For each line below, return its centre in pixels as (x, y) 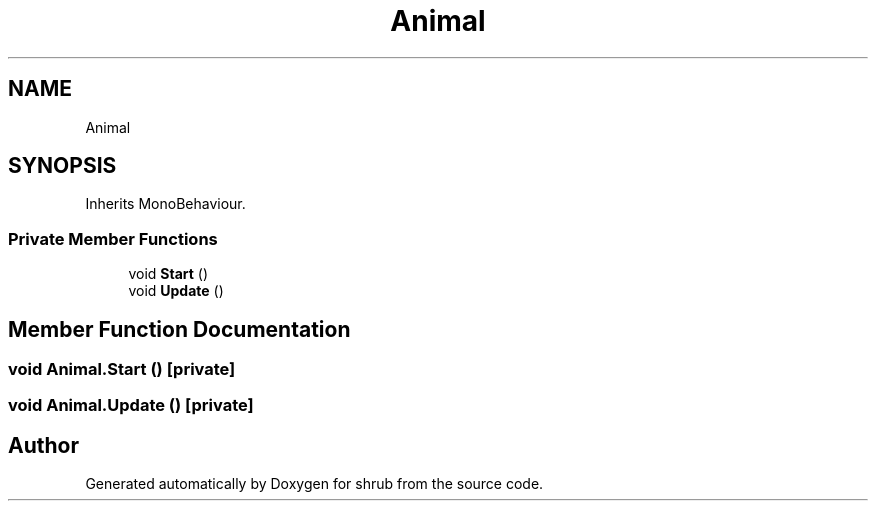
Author (43, 445)
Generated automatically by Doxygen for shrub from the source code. (314, 484)
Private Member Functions (113, 238)
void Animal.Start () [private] (122, 369)
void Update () (176, 291)
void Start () (168, 274)
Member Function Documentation (179, 329)
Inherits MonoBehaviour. (165, 204)
